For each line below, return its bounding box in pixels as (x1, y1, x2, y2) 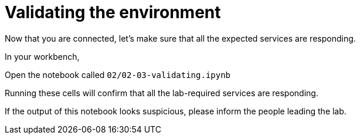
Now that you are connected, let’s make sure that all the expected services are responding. (5, 33, 356, 43)
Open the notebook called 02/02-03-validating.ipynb (5, 69, 231, 80)
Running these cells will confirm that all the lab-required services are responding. (5, 87, 318, 98)
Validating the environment (5, 2, 221, 22)
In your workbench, (5, 51, 80, 62)
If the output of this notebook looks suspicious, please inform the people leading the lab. (5, 106, 347, 116)
